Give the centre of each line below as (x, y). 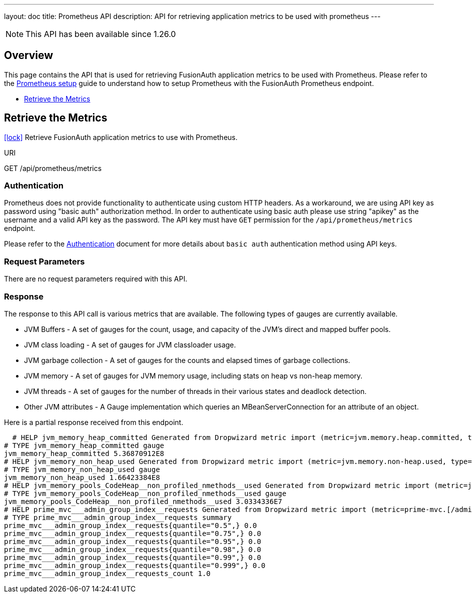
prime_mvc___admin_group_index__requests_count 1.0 (107, 573)
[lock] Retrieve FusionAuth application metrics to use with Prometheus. (121, 137)
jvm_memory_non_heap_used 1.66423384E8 (82, 477)
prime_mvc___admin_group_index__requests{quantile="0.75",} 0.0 (133, 533)
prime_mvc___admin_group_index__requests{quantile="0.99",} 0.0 (133, 557)
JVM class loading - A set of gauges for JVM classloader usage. (130, 344)
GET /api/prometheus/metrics (53, 168)
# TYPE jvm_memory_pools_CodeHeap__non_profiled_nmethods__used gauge (145, 493)
